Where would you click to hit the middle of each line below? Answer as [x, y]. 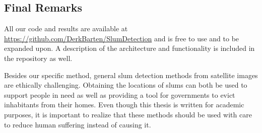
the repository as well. [38, 58]
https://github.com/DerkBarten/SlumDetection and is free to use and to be [122, 38]
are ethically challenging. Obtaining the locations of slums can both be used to [126, 85]
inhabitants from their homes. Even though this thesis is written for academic [124, 105]
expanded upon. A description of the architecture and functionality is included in [129, 48]
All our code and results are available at [66, 28]
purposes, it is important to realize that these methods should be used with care [128, 114]
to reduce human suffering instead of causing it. [78, 124]
